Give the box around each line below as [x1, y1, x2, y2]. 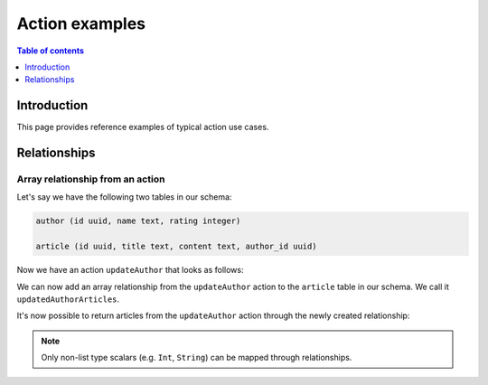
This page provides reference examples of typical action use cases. [16, 122, 269, 133]
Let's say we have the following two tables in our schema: [16, 192, 232, 202]
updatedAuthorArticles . [16, 294, 120, 305]
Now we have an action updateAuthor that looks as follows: [16, 265, 244, 276]
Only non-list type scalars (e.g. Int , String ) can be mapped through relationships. [41, 352, 352, 363]
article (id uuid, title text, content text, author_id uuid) [35, 241, 317, 252]
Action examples [16, 14, 146, 33]
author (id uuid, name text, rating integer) [35, 216, 241, 226]
